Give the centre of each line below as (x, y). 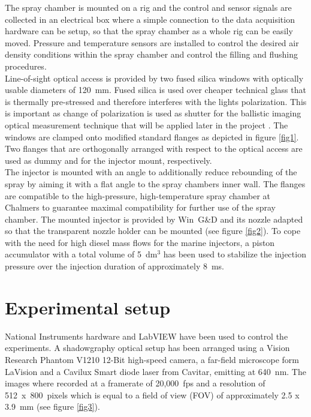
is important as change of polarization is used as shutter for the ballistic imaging (153, 113)
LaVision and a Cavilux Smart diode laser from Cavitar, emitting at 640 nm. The (155, 371)
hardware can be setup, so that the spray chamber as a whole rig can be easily (149, 31)
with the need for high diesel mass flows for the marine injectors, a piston (140, 242)
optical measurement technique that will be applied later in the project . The (147, 124)
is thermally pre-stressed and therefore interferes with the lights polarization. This (156, 101)
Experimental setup (88, 307)
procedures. (26, 66)
